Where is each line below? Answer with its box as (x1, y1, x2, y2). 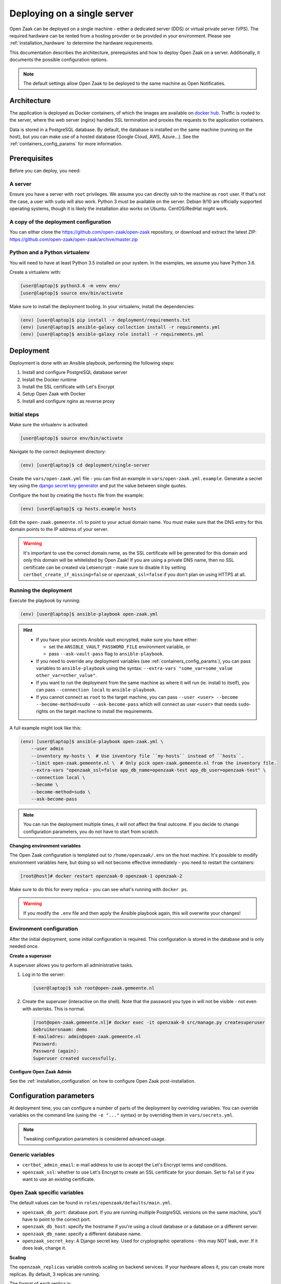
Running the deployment (9, 587, 73, 594)
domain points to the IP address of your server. (9, 526, 109, 533)
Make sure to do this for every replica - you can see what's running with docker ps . (9, 886, 188, 892)
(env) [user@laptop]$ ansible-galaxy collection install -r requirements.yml (20, 324, 220, 330)
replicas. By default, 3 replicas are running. (9, 1271, 100, 1277)
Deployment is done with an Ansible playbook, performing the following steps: (9, 360, 175, 366)
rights (36, 708, 49, 714)
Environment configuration (9, 925, 78, 932)
